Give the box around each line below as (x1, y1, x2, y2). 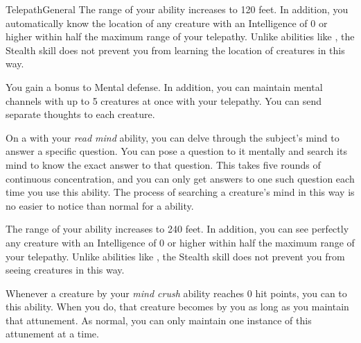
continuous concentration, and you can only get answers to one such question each (6, 171, 355, 185)
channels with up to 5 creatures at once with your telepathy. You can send (6, 93, 322, 108)
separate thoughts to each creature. (6, 107, 155, 122)
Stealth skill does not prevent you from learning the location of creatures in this (6, 42, 345, 57)
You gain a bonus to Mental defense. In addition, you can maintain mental (6, 79, 323, 94)
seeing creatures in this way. (6, 262, 125, 277)
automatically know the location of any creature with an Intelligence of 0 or (6, 15, 328, 30)
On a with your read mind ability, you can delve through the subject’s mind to (6, 130, 340, 144)
